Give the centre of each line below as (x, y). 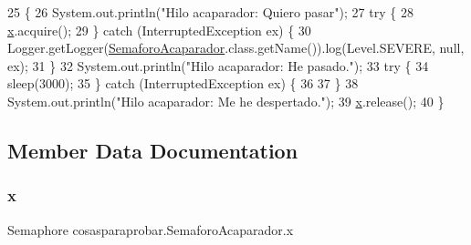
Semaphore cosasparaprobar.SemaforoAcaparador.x (151, 229)
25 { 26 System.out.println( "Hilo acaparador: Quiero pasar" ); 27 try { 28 (210, 12)
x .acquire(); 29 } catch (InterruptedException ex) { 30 (159, 30)
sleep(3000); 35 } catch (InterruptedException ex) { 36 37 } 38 (183, 83)
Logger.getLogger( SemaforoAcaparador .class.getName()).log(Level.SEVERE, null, (236, 48)
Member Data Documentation (153, 150)
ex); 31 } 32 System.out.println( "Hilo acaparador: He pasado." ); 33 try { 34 (218, 65)
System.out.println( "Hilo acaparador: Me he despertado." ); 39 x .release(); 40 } (226, 101)
